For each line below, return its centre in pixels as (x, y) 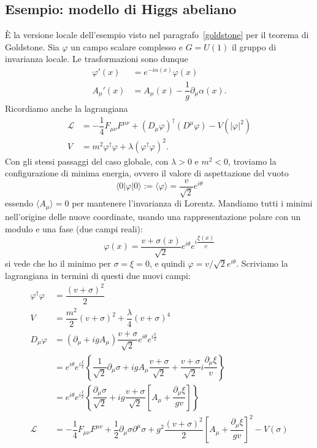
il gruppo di (254, 46)
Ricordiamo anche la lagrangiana (67, 108)
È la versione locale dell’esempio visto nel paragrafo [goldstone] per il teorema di (157, 35)
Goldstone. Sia (32, 46)
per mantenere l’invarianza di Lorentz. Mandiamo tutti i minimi (192, 203)
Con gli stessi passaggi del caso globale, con (87, 161)
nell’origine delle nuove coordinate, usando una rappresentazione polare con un (153, 216)
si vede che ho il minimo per (58, 263)
